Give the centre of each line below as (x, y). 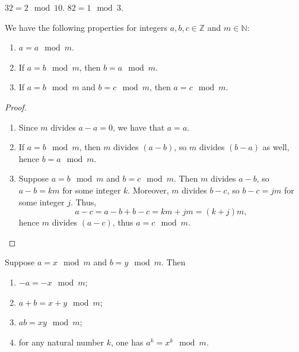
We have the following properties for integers (86, 27)
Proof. (16, 107)
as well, (276, 147)
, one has (127, 342)
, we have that (139, 127)
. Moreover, (148, 190)
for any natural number (61, 342)
